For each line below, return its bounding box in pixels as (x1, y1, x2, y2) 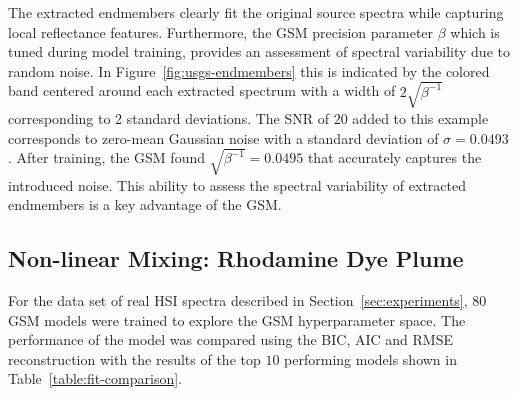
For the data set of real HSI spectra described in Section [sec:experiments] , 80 (8, 290, 487, 311)
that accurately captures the (307, 147, 482, 168)
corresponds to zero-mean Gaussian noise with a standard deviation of (8, 127, 439, 148)
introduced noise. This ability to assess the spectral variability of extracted (8, 174, 467, 195)
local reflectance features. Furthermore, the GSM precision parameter (8, 21, 434, 42)
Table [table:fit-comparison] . (8, 368, 182, 389)
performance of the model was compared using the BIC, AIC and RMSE (8, 329, 453, 350)
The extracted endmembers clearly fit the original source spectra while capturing (8, 2, 504, 22)
